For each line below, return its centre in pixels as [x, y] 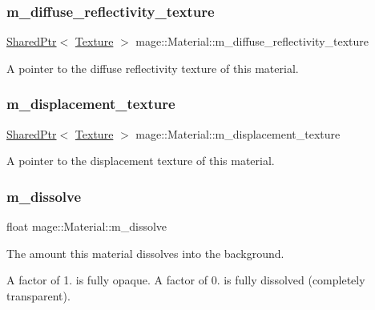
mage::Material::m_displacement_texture [238, 133]
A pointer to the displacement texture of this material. [141, 161]
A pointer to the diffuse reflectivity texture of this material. [153, 68]
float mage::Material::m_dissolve [87, 226]
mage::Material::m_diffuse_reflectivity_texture [252, 41]
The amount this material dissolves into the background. [145, 253]
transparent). [38, 295]
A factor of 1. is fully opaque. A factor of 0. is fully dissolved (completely [186, 280]
